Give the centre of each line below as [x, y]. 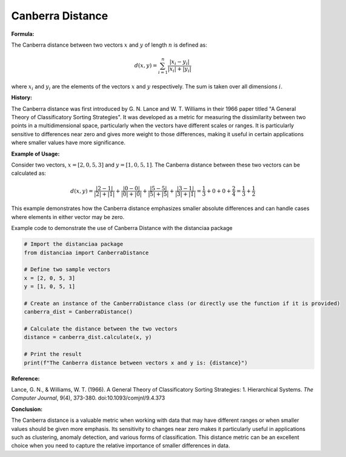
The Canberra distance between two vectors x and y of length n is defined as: [109, 45]
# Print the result [53, 354]
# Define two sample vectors [67, 270]
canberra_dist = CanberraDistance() [78, 312]
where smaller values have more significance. [68, 143]
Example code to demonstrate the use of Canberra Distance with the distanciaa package [122, 228]
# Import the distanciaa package [74, 244]
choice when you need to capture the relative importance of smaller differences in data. [121, 445]
